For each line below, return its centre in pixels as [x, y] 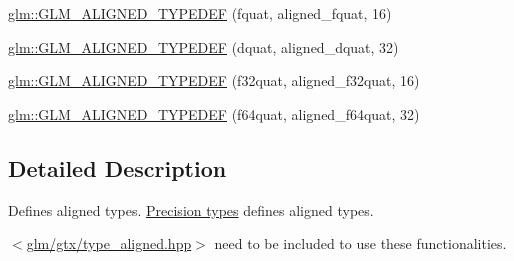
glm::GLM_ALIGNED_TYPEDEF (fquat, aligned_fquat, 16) [200, 13]
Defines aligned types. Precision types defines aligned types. [191, 209]
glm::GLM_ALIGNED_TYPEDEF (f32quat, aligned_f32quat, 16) [214, 80]
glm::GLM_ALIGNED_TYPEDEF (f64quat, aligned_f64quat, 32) [214, 113]
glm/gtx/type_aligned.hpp [109, 243]
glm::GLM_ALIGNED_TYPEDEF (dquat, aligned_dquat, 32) [203, 46]
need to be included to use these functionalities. [360, 243]
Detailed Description [117, 167]
